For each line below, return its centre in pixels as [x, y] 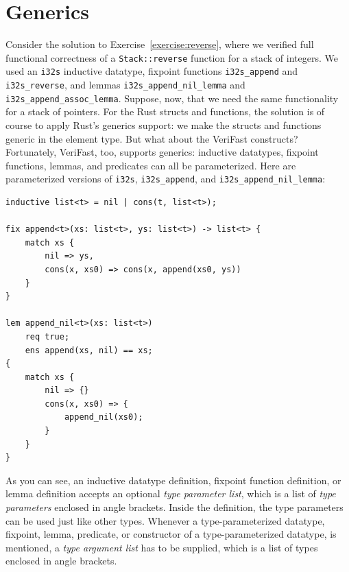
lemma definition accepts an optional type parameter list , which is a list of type [171, 493]
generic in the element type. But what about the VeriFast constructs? [152, 138]
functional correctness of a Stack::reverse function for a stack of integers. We [172, 57]
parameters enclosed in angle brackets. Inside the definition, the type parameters [174, 507]
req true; [47, 336]
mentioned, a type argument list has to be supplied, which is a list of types [162, 547]
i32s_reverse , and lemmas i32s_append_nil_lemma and [125, 85]
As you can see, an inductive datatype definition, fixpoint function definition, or [173, 480]
